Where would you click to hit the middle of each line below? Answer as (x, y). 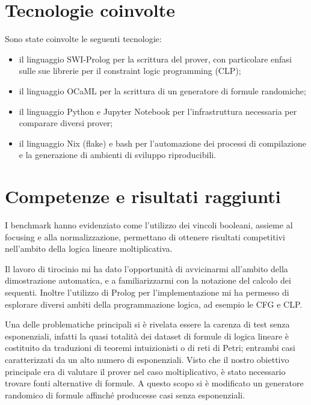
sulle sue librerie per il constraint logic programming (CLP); (130, 71)
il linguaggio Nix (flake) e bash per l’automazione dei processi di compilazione (162, 143)
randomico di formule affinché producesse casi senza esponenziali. (125, 394)
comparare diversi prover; (66, 123)
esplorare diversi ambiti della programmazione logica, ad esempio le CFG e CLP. (154, 304)
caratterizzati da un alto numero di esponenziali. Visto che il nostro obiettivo (147, 359)
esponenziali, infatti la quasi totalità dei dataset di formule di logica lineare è (147, 336)
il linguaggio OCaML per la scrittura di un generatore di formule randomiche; (162, 90)
